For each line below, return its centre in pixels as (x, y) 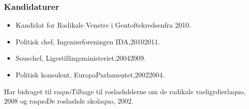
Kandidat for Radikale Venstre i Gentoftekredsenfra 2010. (103, 25)
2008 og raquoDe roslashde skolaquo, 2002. (69, 101)
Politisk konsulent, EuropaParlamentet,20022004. (90, 74)
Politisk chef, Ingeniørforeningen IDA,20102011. (88, 41)
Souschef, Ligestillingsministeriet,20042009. (81, 58)
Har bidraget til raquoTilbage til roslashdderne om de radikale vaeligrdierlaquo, (125, 91)
